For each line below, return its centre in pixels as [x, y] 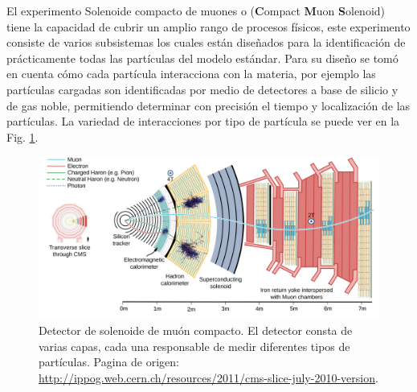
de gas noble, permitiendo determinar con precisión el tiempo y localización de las [208, 105]
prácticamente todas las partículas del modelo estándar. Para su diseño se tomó [202, 58]
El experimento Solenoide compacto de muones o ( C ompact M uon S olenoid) [196, 10]
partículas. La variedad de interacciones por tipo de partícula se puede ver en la [203, 121]
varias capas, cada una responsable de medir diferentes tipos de [194, 346]
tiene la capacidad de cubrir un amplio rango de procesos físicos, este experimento [208, 26]
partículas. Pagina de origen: [109, 362]
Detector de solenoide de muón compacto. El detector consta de [196, 330]
